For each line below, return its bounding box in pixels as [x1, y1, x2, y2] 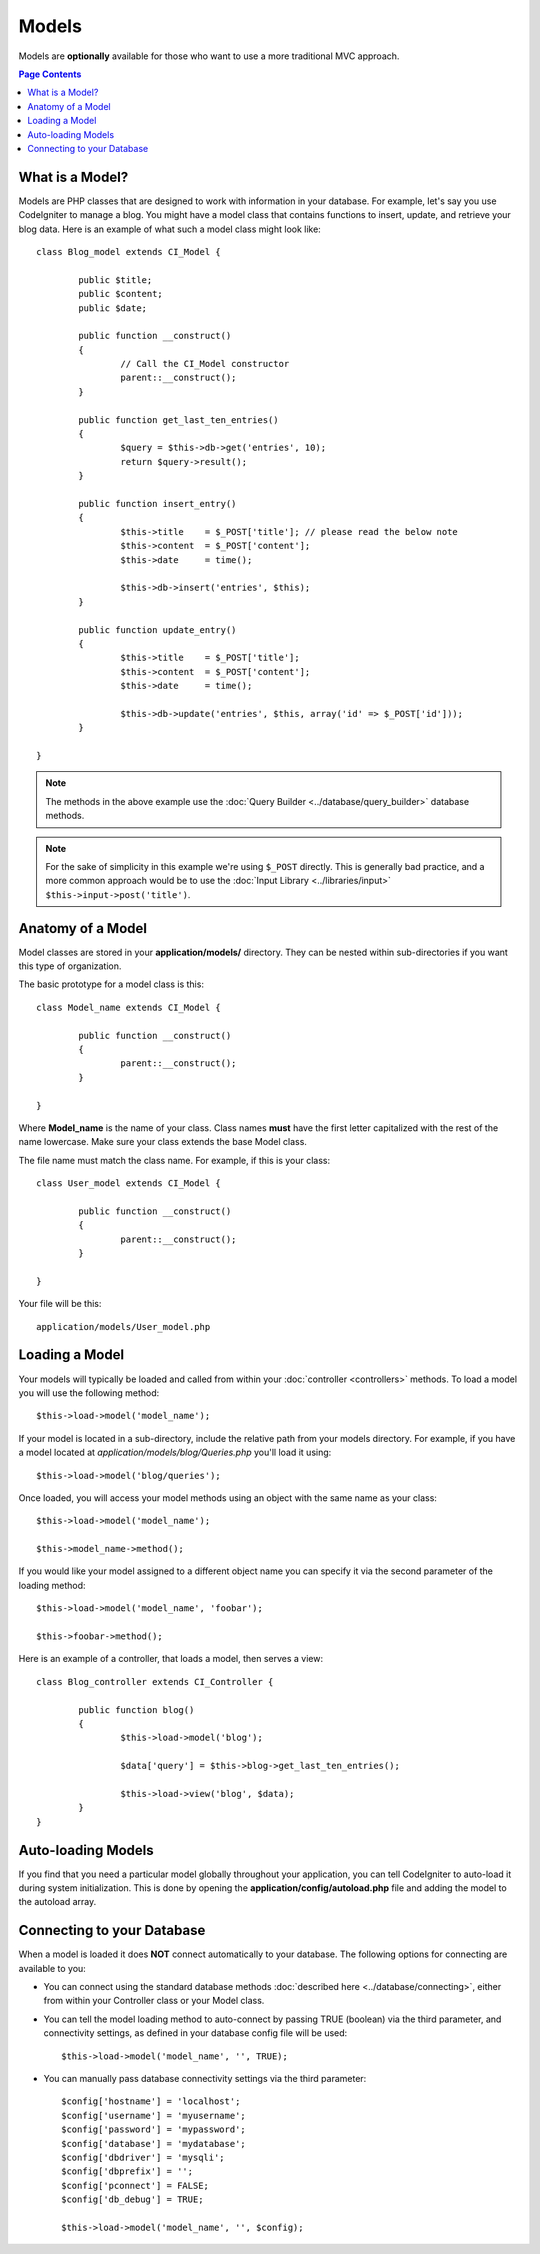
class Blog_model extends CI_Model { [36, 246, 222, 257]
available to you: [18, 1962, 87, 1974]
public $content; [78, 288, 164, 300]
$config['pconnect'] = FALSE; [61, 2180, 210, 2191]
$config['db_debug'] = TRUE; [61, 2194, 204, 2205]
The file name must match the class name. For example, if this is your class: [18, 1154, 331, 1166]
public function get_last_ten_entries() [78, 414, 279, 425]
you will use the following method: [18, 1386, 160, 1399]
